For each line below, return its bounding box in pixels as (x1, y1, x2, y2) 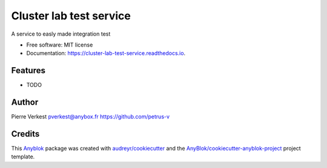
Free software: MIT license (26, 41, 93, 48)
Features (11, 65, 45, 76)
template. (11, 153, 35, 160)
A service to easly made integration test (11, 30, 111, 37)
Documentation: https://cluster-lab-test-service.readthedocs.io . (26, 50, 186, 57)
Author (11, 97, 39, 108)
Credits (11, 129, 40, 139)
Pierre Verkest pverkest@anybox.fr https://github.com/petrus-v (11, 113, 170, 120)
